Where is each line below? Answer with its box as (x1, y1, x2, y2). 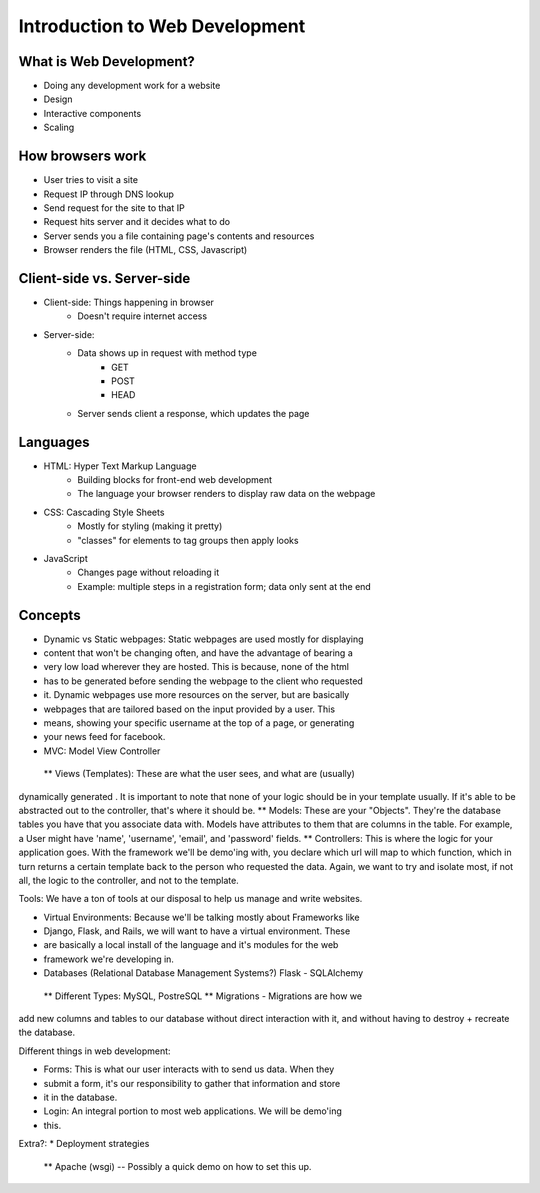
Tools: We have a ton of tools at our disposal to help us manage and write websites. (18, 893, 363, 905)
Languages (18, 433, 90, 450)
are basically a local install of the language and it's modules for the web (43, 939, 339, 951)
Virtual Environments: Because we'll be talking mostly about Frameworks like (43, 911, 360, 923)
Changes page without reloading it (77, 566, 220, 579)
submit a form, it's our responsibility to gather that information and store (43, 1077, 341, 1089)
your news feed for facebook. (43, 731, 166, 743)
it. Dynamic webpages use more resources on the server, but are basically (43, 689, 350, 701)
